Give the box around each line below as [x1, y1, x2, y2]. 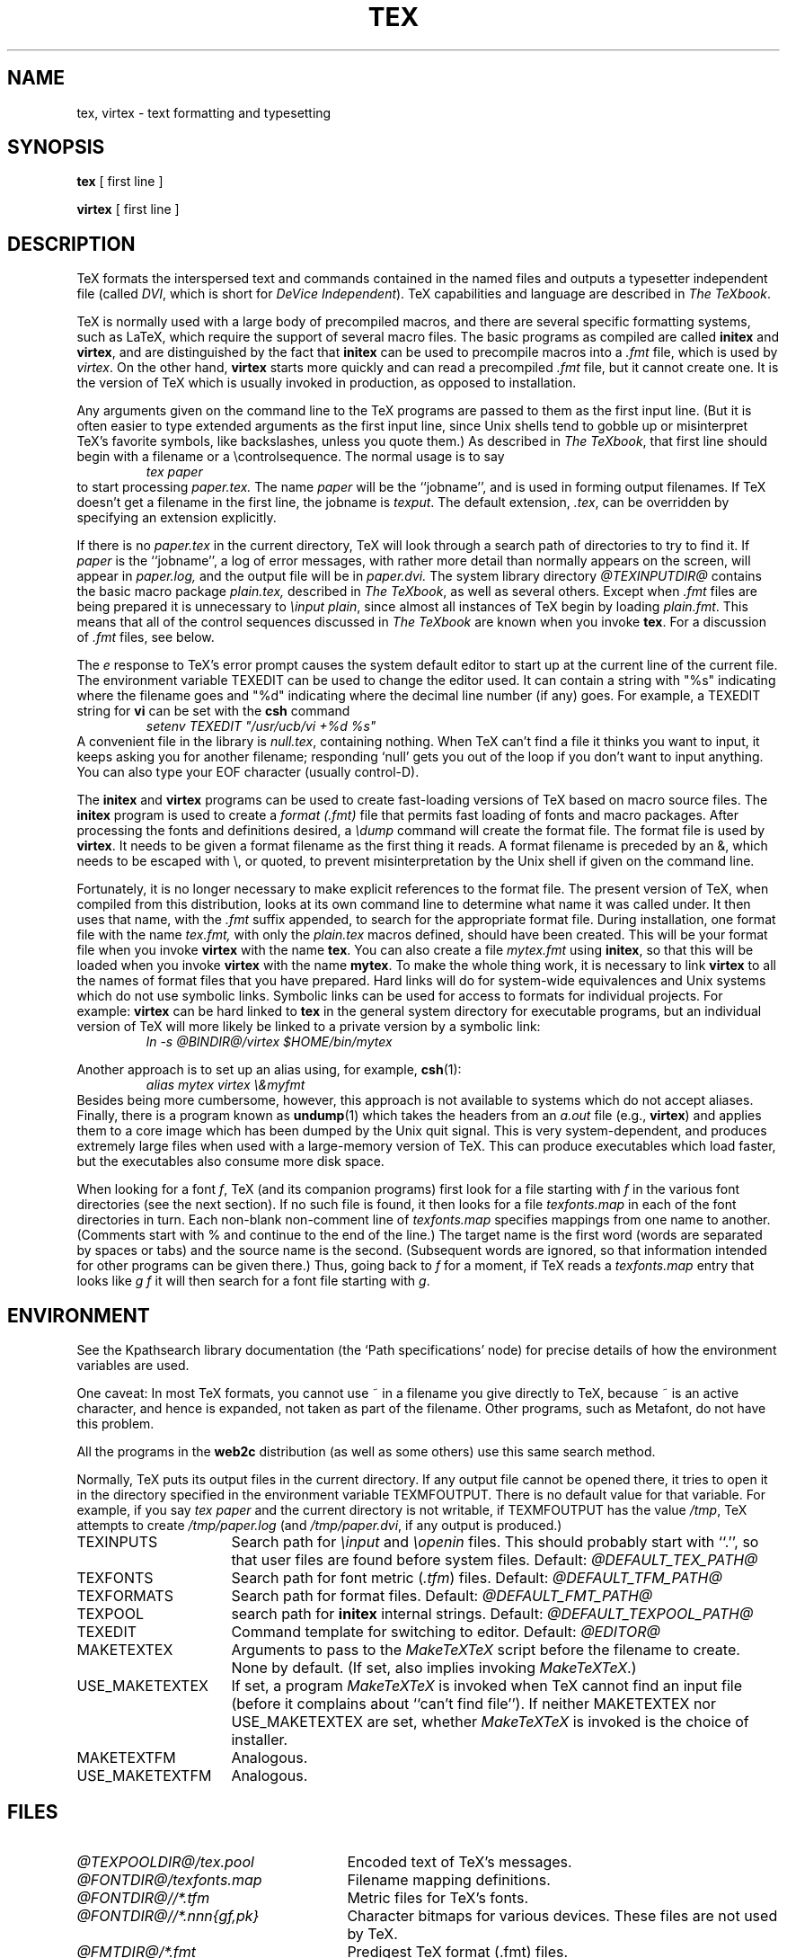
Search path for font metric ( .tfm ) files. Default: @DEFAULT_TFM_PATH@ [231, 1569, 722, 1588]
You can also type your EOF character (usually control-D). [76, 764, 420, 780]
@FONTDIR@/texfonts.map [76, 1870, 262, 1889]
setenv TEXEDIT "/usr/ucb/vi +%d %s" [146, 718, 376, 734]
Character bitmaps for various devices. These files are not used [347, 1906, 778, 1925]
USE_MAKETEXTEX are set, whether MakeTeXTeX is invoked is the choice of [231, 1713, 749, 1731]
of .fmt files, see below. [76, 629, 215, 645]
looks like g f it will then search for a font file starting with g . [76, 1273, 430, 1289]
